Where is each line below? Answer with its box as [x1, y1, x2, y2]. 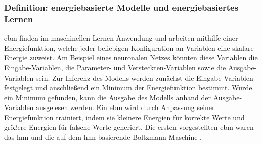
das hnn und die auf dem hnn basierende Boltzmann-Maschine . [4, 132, 202, 142]
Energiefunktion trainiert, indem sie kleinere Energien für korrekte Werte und [4, 112, 245, 122]
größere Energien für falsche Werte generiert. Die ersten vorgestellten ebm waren [4, 122, 254, 132]
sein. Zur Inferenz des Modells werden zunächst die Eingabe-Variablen [36, 72, 253, 83]
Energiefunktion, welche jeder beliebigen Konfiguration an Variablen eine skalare [4, 42, 254, 53]
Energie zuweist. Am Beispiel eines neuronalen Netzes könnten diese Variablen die [4, 52, 258, 63]
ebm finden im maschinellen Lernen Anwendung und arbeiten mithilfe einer [4, 32, 238, 43]
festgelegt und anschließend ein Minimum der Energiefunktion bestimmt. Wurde [4, 82, 252, 93]
